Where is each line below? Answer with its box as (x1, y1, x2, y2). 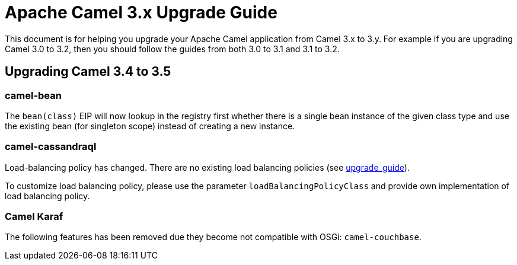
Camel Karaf (5, 210, 63, 223)
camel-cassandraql (5, 141, 97, 153)
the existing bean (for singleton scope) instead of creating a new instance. (5, 120, 295, 131)
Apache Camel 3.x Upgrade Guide (5, 2, 277, 23)
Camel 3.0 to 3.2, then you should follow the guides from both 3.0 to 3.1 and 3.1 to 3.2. (5, 43, 340, 54)
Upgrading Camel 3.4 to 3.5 (5, 64, 171, 79)
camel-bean (5, 89, 62, 101)
